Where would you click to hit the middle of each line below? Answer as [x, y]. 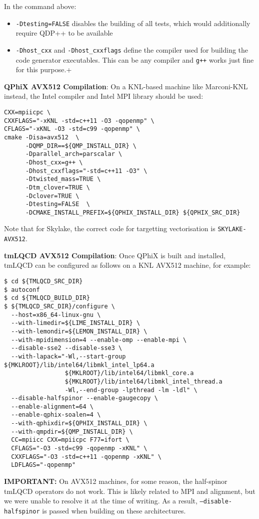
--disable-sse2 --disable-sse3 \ [67, 348]
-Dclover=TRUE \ [52, 196]
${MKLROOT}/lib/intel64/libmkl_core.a [129, 373]
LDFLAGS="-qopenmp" [43, 465]
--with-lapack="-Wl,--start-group [68, 356]
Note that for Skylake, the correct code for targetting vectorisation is [110, 228]
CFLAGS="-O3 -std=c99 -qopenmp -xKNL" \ [79, 449]
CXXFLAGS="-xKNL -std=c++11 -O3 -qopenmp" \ [79, 121]
